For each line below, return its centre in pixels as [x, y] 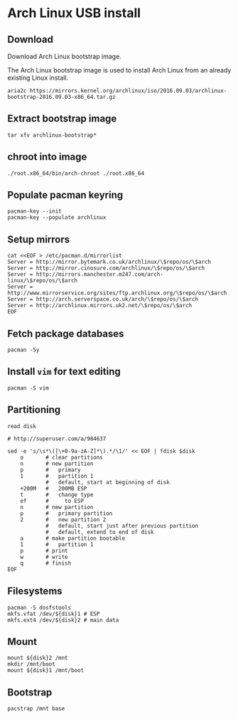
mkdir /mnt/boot [31, 664]
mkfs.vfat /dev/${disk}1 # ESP [54, 614]
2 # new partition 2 [63, 520]
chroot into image [47, 157]
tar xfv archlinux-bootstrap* [52, 135]
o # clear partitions [61, 457]
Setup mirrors [39, 239]
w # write [44, 557]
